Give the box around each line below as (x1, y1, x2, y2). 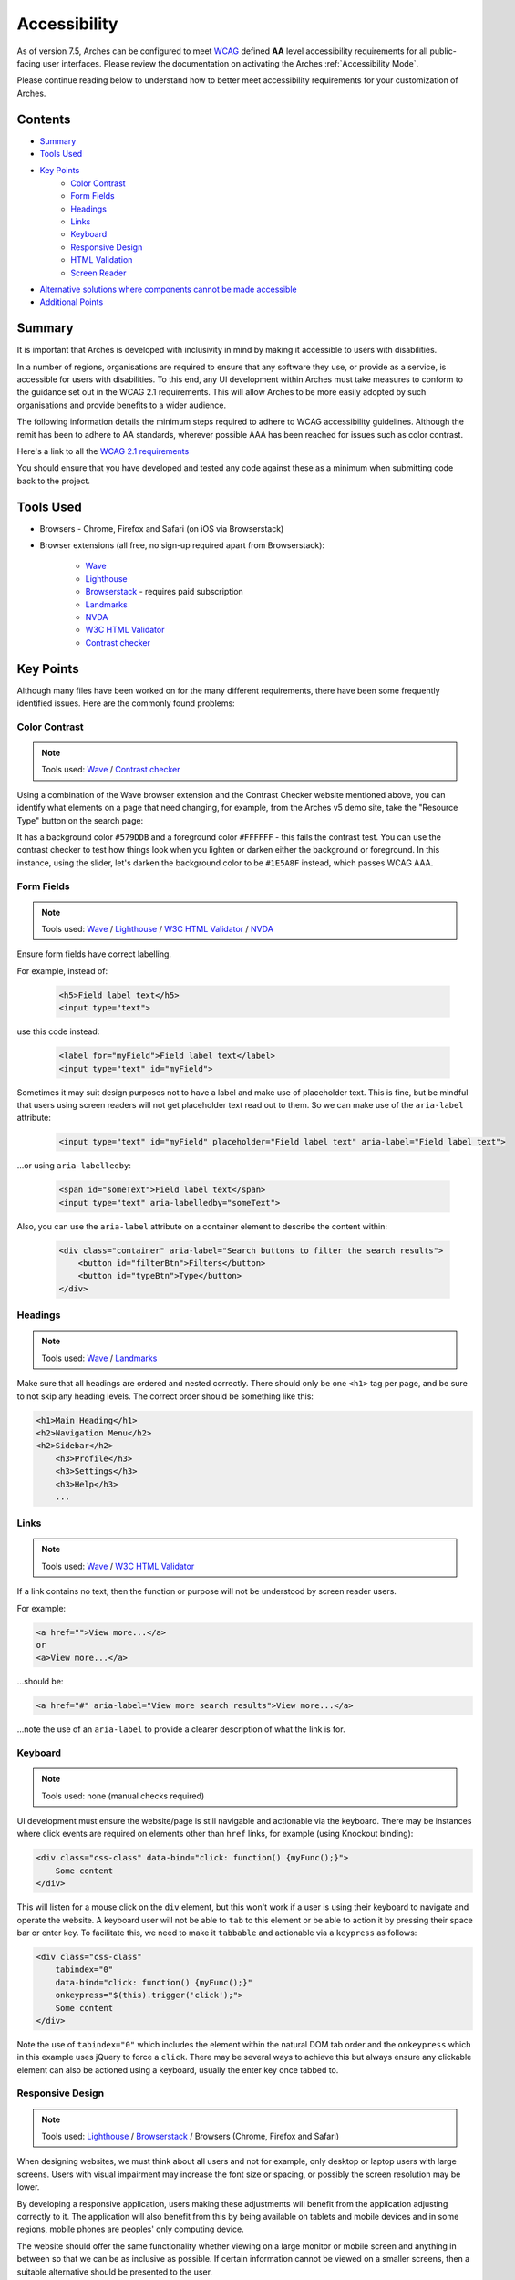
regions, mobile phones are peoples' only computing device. (16, 2223, 245, 2234)
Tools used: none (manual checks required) (41, 1790, 205, 1801)
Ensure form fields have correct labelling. (16, 948, 172, 959)
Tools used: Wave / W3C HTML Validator (41, 1560, 195, 1571)
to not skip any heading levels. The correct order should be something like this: (16, 1391, 314, 1402)
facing (16, 57, 41, 68)
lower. (16, 2182, 40, 2192)
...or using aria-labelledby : (16, 1160, 132, 1171)
